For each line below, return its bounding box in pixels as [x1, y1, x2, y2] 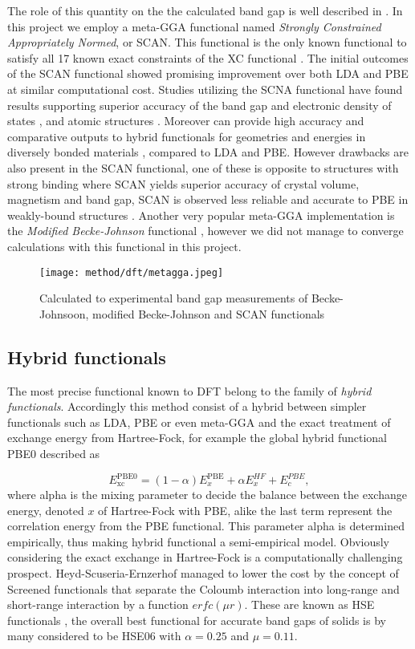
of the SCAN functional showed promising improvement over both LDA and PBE [7, 65, 409, 82]
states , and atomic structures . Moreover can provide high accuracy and [7, 112, 364, 129]
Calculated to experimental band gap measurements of [39, 290, 308, 306]
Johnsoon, [39, 305, 89, 322]
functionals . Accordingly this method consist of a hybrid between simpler [7, 398, 367, 415]
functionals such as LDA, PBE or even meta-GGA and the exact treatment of [7, 413, 391, 430]
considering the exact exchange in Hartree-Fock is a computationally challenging [7, 549, 403, 566]
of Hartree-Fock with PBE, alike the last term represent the [98, 501, 393, 518]
